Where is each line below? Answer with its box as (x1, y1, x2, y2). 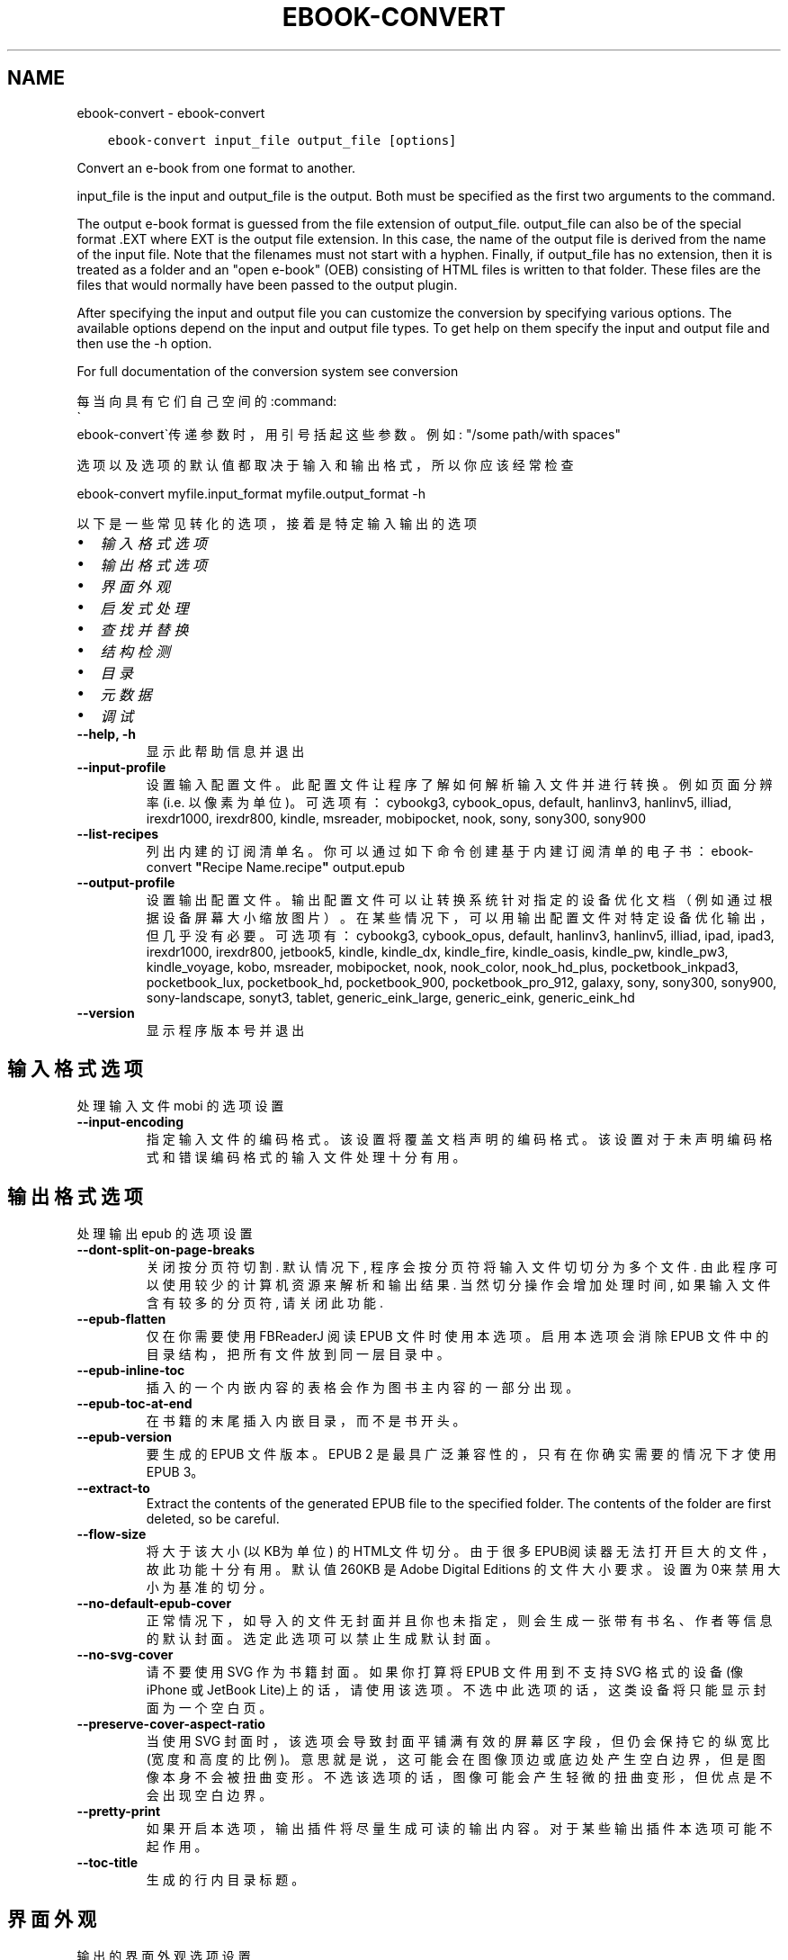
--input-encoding (76, 1114, 184, 1130)
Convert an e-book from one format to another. (76, 159, 356, 175)
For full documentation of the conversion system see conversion (76, 363, 459, 379)
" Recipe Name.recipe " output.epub (195, 859, 405, 875)
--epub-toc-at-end (76, 1396, 193, 1412)
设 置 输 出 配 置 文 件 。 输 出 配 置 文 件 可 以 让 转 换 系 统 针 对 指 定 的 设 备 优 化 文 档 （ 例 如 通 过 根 (146, 891, 773, 907)
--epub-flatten (76, 1311, 166, 1327)
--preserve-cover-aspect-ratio (76, 1716, 265, 1732)
